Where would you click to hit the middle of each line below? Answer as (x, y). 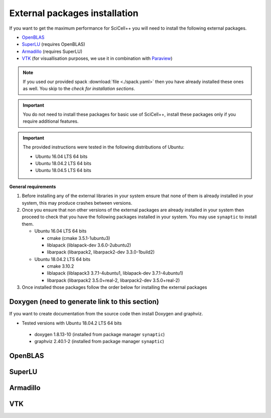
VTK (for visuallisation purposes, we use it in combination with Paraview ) (97, 58)
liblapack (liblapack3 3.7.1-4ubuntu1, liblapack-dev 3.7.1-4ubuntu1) (115, 273)
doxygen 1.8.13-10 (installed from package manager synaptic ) (100, 334)
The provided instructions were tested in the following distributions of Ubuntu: (104, 147)
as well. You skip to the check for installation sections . (79, 89)
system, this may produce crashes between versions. (77, 203)
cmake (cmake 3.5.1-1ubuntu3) (79, 238)
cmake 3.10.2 (60, 266)
